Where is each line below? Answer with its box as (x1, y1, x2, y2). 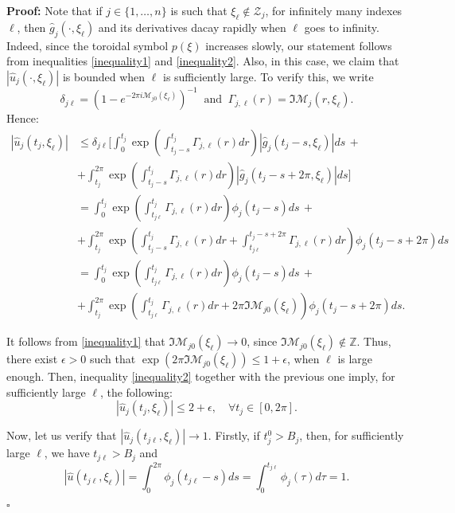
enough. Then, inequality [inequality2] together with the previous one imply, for (6, 368, 395, 385)
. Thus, (356, 333, 391, 350)
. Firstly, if (208, 427, 260, 444)
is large (337, 350, 373, 367)
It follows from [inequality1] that (6, 333, 165, 350)
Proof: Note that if (6, 2, 103, 18)
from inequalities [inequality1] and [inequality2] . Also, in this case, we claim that (6, 53, 399, 69)
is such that (170, 2, 227, 18)
